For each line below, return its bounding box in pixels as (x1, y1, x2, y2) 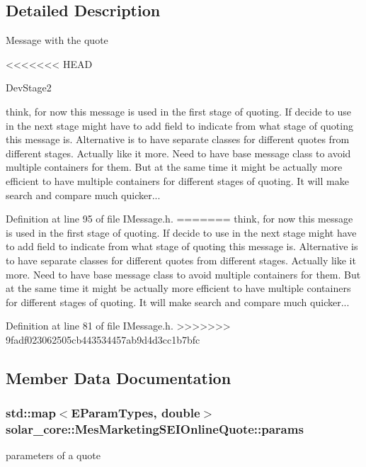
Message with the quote (6, 33, 108, 47)
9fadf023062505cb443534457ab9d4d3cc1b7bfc (6, 332, 200, 347)
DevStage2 (6, 80, 52, 95)
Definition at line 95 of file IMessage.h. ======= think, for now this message (6, 211, 353, 226)
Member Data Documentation (6, 366, 231, 388)
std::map (6, 404, 56, 422)
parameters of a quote (6, 448, 101, 463)
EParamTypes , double (71, 404, 200, 422)
